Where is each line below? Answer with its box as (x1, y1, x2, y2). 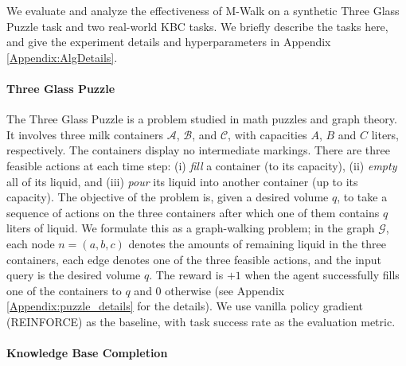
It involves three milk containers (6, 126, 163, 142)
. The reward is (149, 267, 224, 283)
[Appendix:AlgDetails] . (6, 49, 118, 65)
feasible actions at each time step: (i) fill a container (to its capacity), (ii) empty (6, 157, 397, 173)
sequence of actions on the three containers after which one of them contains (6, 204, 380, 220)
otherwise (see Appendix (165, 282, 285, 298)
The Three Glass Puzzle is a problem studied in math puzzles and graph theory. (6, 111, 397, 127)
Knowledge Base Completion (6, 345, 168, 361)
